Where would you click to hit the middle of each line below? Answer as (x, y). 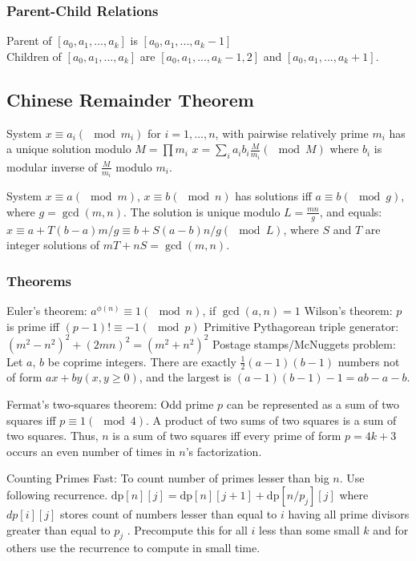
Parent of (29, 40)
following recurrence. (57, 495)
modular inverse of (52, 166)
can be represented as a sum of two (313, 404)
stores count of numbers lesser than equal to (168, 514)
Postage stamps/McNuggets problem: (304, 343)
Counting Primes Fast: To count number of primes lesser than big (168, 478)
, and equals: (351, 211)
